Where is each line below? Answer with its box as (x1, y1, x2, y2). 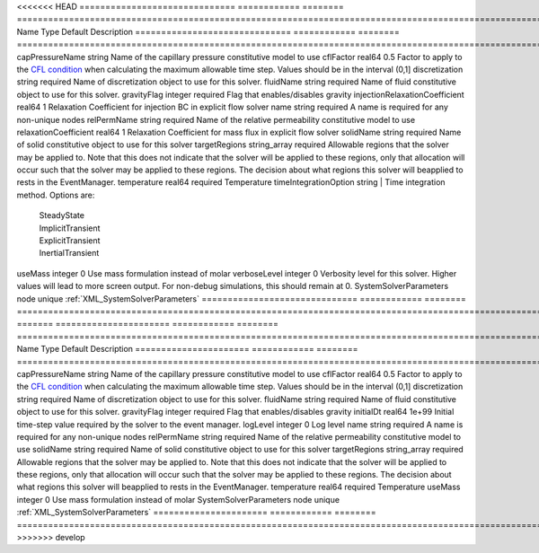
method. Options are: (16, 189, 95, 200)
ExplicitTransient (39, 235, 101, 246)
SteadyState (39, 210, 85, 221)
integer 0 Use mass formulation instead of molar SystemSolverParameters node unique (16, 494, 340, 505)
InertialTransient (39, 248, 100, 259)
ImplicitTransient (39, 223, 101, 233)
